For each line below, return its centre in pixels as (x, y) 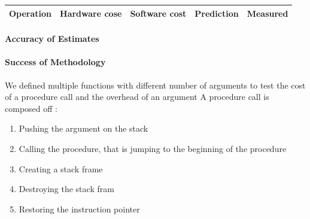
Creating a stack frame (61, 168)
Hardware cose (91, 13)
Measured (268, 13)
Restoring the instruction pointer (79, 209)
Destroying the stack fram (66, 189)
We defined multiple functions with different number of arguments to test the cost (155, 85)
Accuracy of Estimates (52, 39)
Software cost (158, 13)
